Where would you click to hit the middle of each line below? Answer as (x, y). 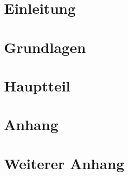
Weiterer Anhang (64, 163)
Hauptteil (37, 85)
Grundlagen (45, 47)
